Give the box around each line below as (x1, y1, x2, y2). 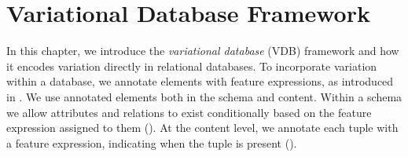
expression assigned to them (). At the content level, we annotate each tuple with (6, 119, 399, 136)
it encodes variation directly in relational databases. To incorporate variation (6, 57, 377, 74)
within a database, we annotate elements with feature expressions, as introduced (6, 73, 394, 89)
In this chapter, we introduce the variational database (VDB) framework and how (6, 42, 399, 59)
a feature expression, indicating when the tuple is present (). (6, 134, 297, 151)
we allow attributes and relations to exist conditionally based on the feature (6, 104, 372, 120)
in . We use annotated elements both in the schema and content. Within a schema (6, 88, 402, 104)
